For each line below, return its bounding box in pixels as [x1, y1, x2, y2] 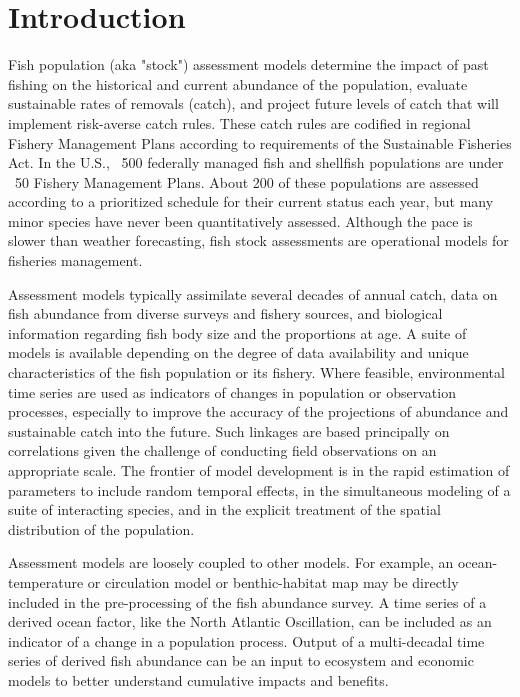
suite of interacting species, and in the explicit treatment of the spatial [8, 499, 441, 520]
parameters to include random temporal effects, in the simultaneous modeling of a [8, 479, 511, 500]
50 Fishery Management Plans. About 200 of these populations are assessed [14, 171, 479, 192]
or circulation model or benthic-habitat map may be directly [87, 571, 459, 592]
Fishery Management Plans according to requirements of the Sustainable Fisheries [8, 132, 512, 153]
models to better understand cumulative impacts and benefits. [8, 669, 389, 690]
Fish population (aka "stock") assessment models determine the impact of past [8, 54, 489, 75]
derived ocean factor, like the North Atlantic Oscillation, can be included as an [8, 611, 492, 632]
